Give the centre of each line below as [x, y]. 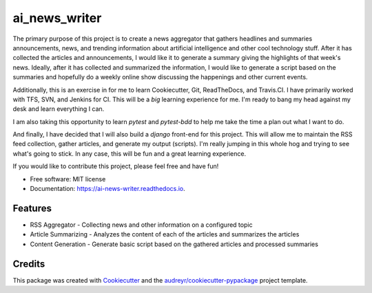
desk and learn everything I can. [59, 109]
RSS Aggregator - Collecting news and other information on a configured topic [141, 225]
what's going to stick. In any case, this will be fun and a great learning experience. [130, 153]
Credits [29, 264]
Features [32, 208]
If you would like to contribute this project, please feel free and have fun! [116, 166]
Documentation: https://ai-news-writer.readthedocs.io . [107, 189]
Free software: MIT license [68, 179]
